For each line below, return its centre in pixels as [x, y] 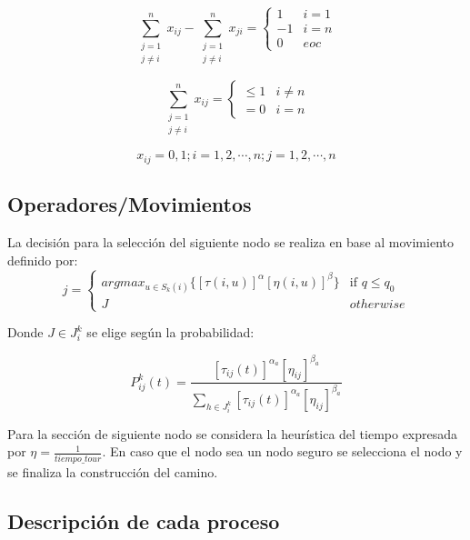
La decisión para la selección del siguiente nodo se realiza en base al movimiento [230, 241]
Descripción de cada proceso [144, 520]
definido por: [43, 260]
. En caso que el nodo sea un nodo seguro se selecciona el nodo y [282, 451]
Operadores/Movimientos [130, 204]
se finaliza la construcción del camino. [113, 471]
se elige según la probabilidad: [170, 332]
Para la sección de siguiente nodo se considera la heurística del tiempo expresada [233, 433]
